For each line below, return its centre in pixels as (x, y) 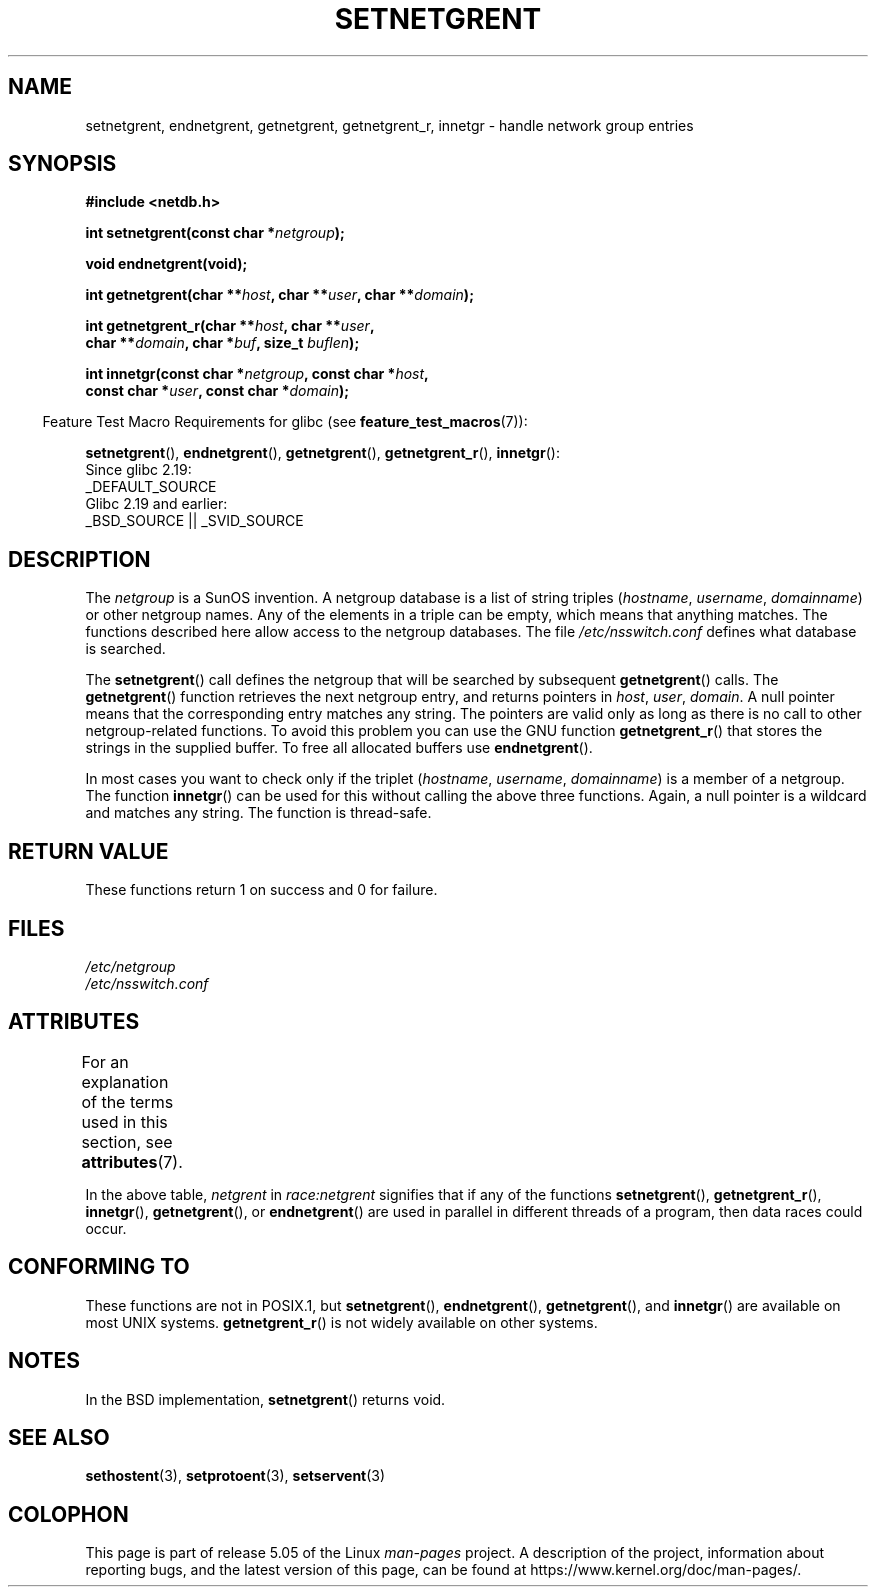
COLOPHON (68, 1514)
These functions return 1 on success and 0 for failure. (261, 890)
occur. (106, 1228)
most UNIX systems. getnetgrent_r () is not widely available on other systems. (341, 1322)
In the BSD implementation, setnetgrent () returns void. (265, 1399)
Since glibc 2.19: (138, 470)
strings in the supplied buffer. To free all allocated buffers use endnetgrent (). (339, 748)
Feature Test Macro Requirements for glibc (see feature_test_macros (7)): (285, 422)
